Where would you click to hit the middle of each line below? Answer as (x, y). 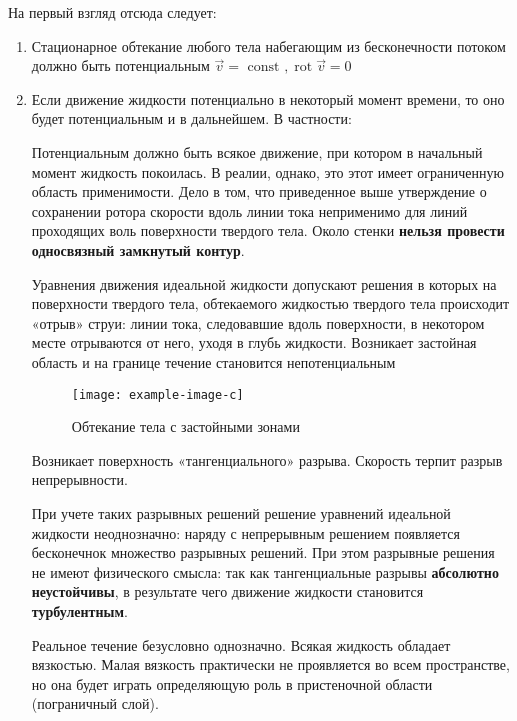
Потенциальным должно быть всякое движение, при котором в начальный (257, 151)
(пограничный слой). (95, 703)
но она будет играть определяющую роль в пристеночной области (232, 683)
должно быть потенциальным (120, 65)
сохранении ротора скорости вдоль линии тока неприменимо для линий (249, 210)
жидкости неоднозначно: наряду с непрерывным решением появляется (245, 532)
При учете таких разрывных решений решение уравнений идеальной (241, 512)
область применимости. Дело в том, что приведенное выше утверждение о (259, 191)
